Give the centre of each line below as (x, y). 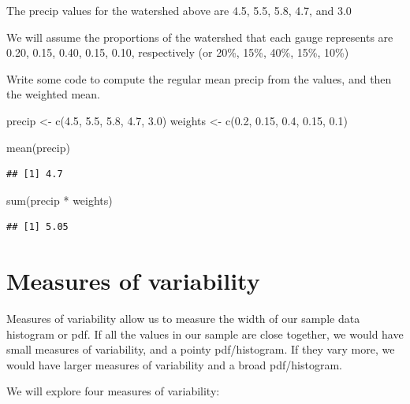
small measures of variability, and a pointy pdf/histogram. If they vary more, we (201, 349)
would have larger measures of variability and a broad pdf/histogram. (174, 364)
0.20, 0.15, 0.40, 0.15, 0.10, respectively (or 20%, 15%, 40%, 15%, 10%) (178, 52)
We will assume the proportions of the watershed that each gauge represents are (200, 37)
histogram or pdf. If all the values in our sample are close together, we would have (205, 334)
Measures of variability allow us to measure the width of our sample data (183, 319)
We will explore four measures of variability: (113, 391)
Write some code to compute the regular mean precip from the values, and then (199, 78)
